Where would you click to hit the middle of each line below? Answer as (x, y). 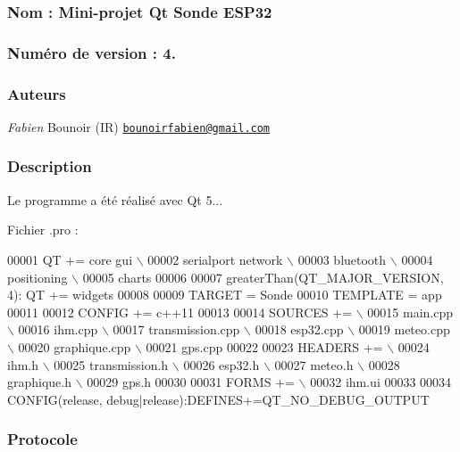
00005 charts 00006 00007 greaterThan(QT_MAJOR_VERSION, (263, 277)
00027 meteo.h (314, 364)
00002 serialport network (215, 259)
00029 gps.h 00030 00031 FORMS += (191, 382)
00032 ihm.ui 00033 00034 (381, 382)
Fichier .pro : (43, 230)
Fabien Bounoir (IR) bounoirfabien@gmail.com (139, 126)
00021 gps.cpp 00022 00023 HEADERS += (264, 346)
